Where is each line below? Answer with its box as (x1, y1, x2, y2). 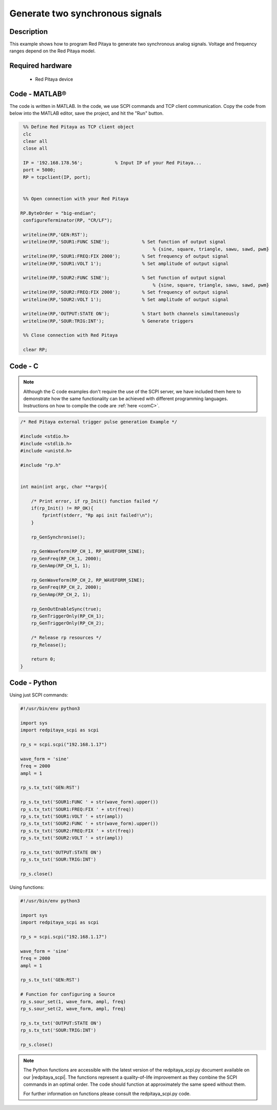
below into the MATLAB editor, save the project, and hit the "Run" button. (9, 110, 164, 117)
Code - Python (9, 679, 57, 687)
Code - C (9, 362, 38, 370)
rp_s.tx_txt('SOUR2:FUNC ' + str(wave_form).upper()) (20, 821, 159, 826)
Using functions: (9, 884, 45, 891)
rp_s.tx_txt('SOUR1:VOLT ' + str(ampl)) (20, 814, 123, 819)
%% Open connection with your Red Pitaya (23, 196, 129, 202)
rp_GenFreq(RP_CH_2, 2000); (31, 585, 102, 590)
